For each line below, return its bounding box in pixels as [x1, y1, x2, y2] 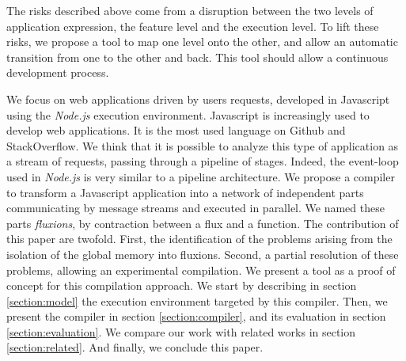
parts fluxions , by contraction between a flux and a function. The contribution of [6, 215, 399, 231]
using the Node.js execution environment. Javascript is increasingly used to [6, 106, 370, 123]
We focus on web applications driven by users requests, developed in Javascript [6, 90, 390, 107]
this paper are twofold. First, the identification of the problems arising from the [6, 230, 393, 247]
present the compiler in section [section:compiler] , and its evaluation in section [6, 308, 386, 325]
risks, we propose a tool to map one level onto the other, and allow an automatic [6, 33, 398, 50]
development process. [6, 64, 109, 81]
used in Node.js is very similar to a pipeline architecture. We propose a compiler [6, 168, 395, 184]
